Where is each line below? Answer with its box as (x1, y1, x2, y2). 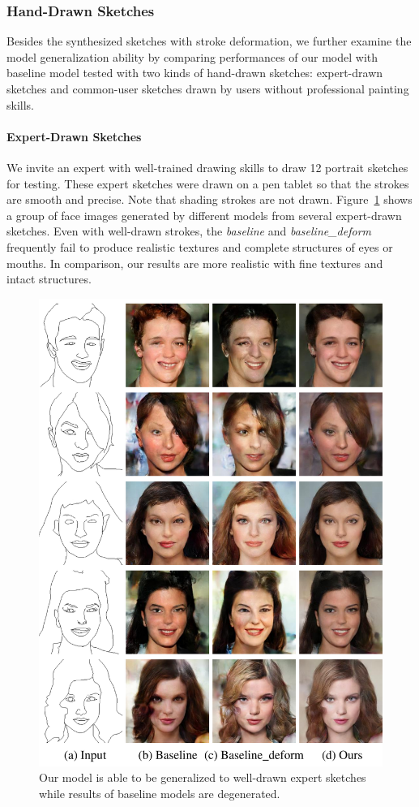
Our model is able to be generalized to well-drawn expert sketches (39, 769, 366, 786)
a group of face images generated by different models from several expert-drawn (6, 206, 402, 223)
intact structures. (6, 270, 92, 287)
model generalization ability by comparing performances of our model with (6, 48, 378, 65)
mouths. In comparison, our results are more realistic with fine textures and (6, 254, 383, 271)
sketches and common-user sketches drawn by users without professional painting (6, 80, 409, 97)
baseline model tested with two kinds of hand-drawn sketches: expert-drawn (6, 64, 383, 81)
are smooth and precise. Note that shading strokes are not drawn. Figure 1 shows (6, 191, 413, 208)
